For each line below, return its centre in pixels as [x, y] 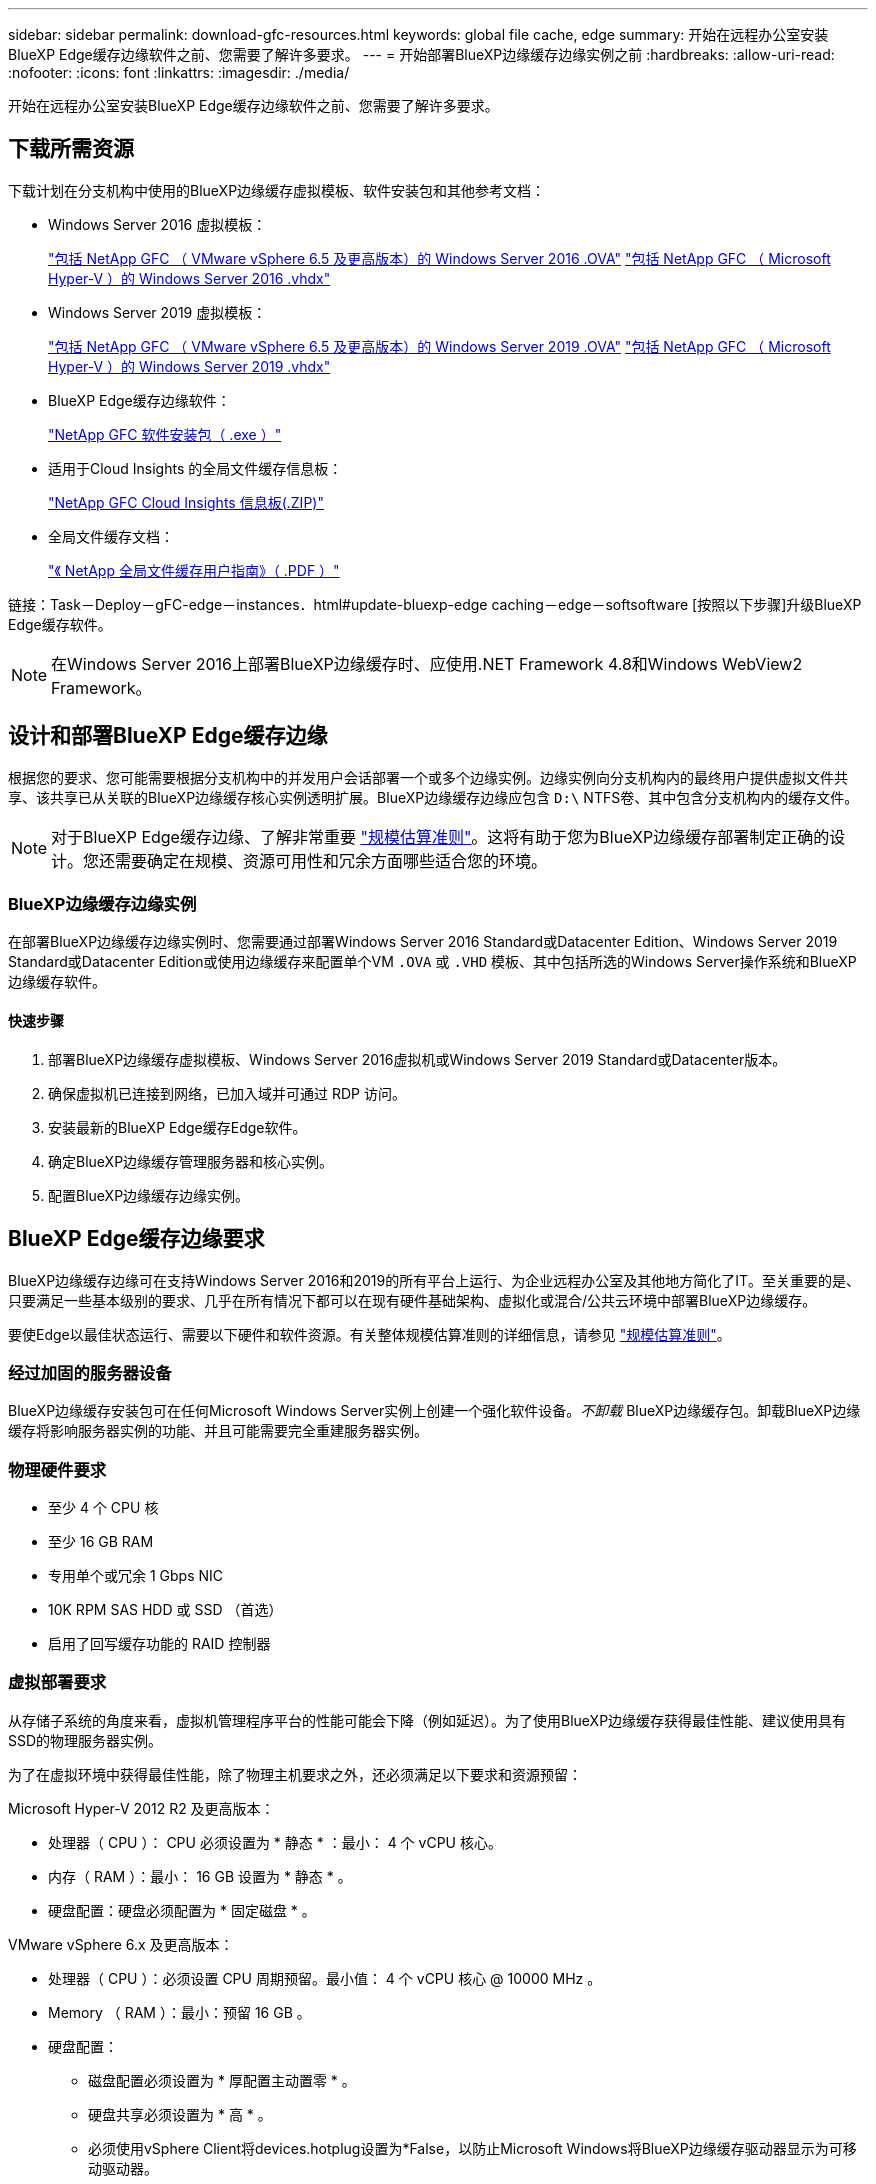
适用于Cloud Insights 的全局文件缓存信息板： [195, 468]
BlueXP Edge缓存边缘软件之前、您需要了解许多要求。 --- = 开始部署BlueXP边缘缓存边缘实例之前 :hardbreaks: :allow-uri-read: [421, 54]
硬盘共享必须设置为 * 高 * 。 [180, 2114]
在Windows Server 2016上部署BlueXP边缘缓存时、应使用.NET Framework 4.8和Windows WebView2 [427, 663]
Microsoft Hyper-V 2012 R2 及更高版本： [141, 1808]
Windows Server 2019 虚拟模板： [157, 312]
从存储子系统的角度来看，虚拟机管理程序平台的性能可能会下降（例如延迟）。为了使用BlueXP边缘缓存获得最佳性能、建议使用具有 [427, 1720]
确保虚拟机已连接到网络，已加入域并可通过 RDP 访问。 [227, 1093]
